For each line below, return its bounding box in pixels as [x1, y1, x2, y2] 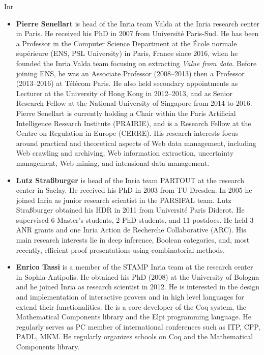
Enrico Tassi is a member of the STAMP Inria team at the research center [16, 261, 253, 272]
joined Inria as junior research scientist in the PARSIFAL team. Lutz [16, 194, 231, 205]
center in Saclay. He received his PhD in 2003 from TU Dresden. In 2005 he [16, 185, 252, 195]
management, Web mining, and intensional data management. [16, 157, 210, 168]
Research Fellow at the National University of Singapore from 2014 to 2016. [16, 98, 252, 108]
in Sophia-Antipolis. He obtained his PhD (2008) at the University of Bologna [16, 271, 259, 282]
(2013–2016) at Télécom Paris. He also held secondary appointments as [16, 78, 238, 88]
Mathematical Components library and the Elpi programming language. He [16, 311, 251, 322]
